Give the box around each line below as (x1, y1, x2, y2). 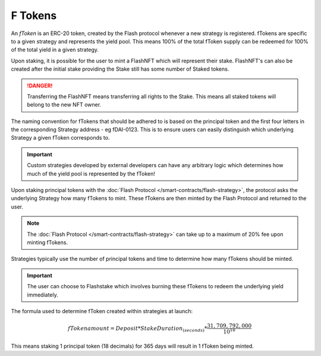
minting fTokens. (27, 238, 68, 246)
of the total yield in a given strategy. (11, 46, 99, 53)
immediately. (27, 291, 59, 298)
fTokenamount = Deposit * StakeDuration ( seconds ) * (68, 325, 207, 333)
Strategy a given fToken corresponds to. (11, 134, 110, 141)
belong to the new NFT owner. (27, 101, 101, 108)
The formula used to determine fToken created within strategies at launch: (11, 307, 193, 314)
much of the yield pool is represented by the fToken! (27, 170, 156, 177)
